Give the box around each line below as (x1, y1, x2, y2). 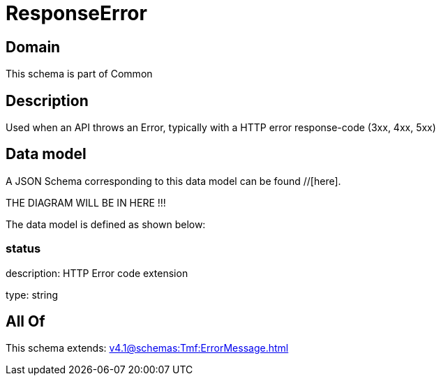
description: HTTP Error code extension (6, 267, 188, 279)
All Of (6, 313, 45, 331)
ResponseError (6, 1, 147, 25)
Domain (6, 38, 61, 56)
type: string (6, 288, 59, 301)
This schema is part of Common (6, 68, 153, 80)
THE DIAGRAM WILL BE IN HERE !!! (6, 196, 166, 209)
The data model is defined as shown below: (6, 218, 206, 230)
